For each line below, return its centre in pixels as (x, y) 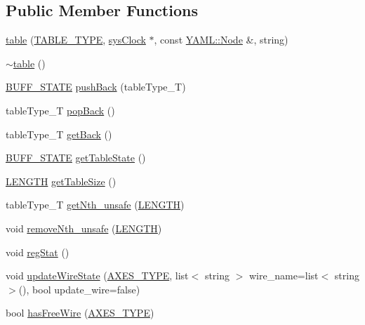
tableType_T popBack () (60, 110)
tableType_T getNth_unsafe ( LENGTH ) (95, 205)
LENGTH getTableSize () (61, 181)
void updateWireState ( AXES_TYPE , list (97, 276)
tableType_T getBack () (59, 134)
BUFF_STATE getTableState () (76, 158)
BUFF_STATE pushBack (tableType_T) (96, 87)
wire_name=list (284, 276)
